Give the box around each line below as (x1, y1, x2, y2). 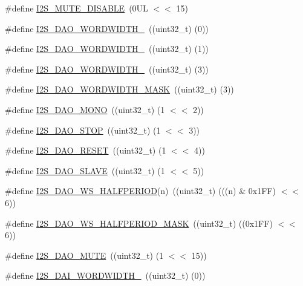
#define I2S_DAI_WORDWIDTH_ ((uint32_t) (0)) (5, 269, 206, 282)
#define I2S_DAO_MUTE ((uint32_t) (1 (5, 249, 164, 261)
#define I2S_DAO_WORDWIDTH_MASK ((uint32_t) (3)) (5, 83, 234, 96)
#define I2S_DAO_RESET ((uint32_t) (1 (5, 144, 166, 157)
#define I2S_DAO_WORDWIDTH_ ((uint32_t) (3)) (5, 62, 209, 75)
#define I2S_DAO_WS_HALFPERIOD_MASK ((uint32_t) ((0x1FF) (5, 216, 273, 229)
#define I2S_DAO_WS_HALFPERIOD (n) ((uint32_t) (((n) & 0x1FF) (5, 184, 276, 197)
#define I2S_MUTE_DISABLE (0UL (5, 2, 148, 14)
